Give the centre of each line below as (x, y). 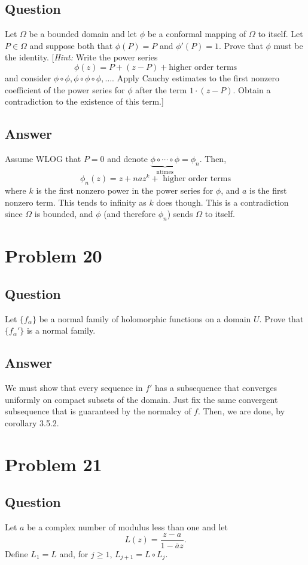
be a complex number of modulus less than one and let (128, 527)
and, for (74, 553)
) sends (180, 214)
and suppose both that (71, 45)
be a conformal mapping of (197, 34)
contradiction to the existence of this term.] (84, 101)
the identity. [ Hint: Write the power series (81, 57)
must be (288, 45)
